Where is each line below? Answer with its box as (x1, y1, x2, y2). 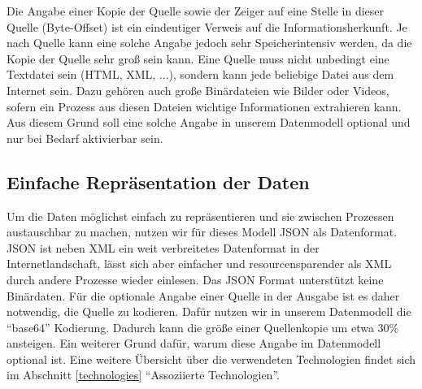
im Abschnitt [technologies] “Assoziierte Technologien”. (7, 366, 280, 383)
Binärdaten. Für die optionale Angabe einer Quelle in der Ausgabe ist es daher (7, 287, 400, 304)
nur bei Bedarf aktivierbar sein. (7, 129, 163, 146)
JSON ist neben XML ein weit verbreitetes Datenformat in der (7, 239, 320, 256)
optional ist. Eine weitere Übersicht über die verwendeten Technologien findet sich (7, 350, 416, 367)
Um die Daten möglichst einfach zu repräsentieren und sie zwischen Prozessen (7, 207, 394, 224)
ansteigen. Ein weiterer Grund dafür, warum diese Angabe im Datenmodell (7, 335, 381, 352)
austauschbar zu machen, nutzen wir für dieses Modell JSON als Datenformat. (7, 223, 398, 240)
